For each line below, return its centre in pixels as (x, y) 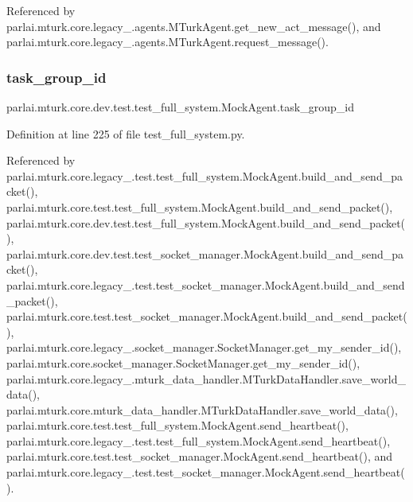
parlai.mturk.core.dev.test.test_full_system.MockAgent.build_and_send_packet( (206, 222)
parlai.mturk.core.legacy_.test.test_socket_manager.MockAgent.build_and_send (206, 284)
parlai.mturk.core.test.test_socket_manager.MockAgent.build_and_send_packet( (207, 316)
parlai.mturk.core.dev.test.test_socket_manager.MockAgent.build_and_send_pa (205, 253)
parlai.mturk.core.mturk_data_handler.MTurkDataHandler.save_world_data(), (202, 409)
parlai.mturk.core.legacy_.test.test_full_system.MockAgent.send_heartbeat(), (199, 440)
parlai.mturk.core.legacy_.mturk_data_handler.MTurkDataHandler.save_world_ (206, 378)
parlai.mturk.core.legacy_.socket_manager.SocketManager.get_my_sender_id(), (204, 347)
